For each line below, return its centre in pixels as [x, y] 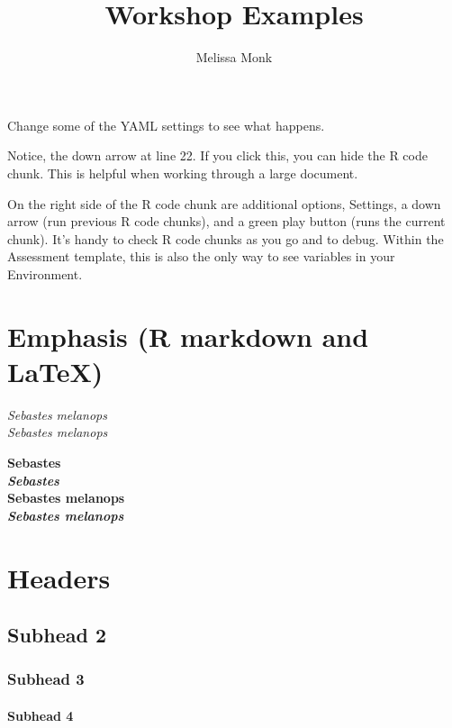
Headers [59, 577]
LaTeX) [55, 371]
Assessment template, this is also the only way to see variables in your [201, 256]
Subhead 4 [41, 715]
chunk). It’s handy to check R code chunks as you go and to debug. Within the [226, 238]
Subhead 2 [57, 635]
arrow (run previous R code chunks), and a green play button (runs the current [226, 221]
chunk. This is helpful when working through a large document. [183, 173]
